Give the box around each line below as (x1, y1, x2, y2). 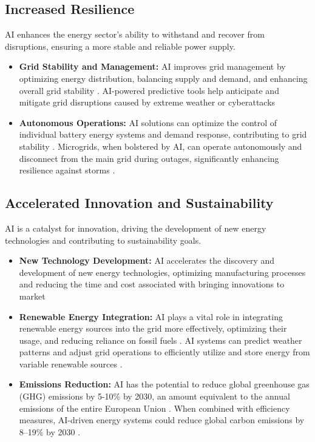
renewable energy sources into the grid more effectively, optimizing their (19, 322, 287, 335)
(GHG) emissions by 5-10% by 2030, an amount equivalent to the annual (19, 390, 290, 403)
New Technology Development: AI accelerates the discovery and (19, 254, 275, 267)
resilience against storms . (19, 164, 115, 176)
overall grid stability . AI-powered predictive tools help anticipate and (19, 84, 279, 96)
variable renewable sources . (19, 357, 123, 370)
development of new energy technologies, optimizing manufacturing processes (19, 266, 306, 278)
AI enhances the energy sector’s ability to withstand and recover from (5, 28, 265, 41)
